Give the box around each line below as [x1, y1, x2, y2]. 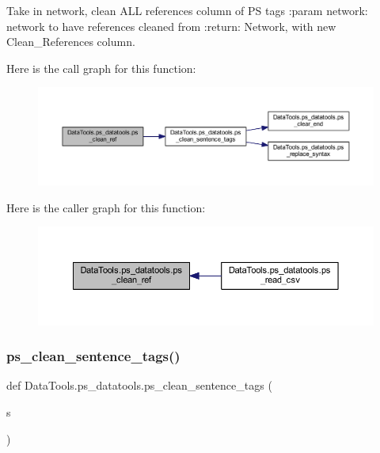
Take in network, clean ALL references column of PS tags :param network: [6, 2, 368, 18]
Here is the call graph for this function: [6, 59, 196, 76]
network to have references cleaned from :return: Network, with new [6, 17, 336, 34]
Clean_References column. [6, 33, 135, 50]
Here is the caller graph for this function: [6, 199, 206, 215]
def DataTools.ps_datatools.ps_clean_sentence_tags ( [6, 377, 272, 394]
